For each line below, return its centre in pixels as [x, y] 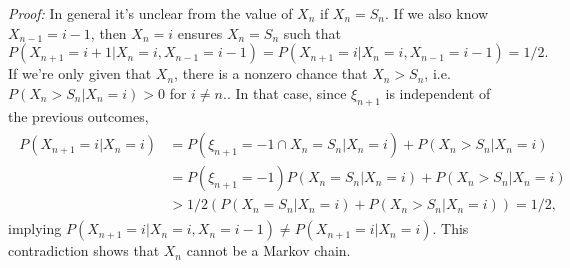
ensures [200, 32]
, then [108, 32]
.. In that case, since [285, 92]
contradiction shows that [84, 250]
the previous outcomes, [78, 115]
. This [450, 228]
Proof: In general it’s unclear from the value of [150, 13]
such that [312, 32]
